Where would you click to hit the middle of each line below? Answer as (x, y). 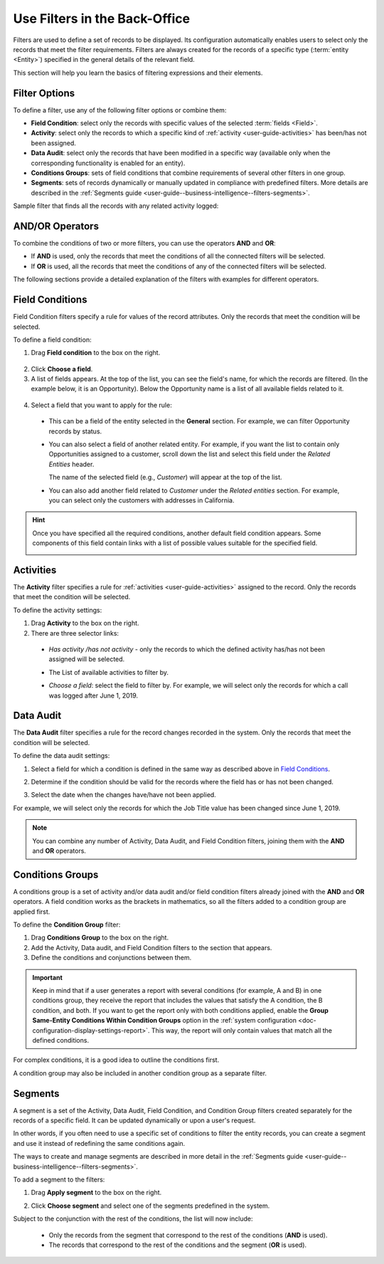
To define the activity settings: (58, 610)
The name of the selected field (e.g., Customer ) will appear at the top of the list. (165, 478)
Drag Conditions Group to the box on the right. (100, 938)
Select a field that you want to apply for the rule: (101, 405)
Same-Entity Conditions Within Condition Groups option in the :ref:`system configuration (164, 1021)
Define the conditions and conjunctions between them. (111, 958)
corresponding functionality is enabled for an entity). (108, 163)
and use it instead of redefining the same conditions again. (99, 1143)
